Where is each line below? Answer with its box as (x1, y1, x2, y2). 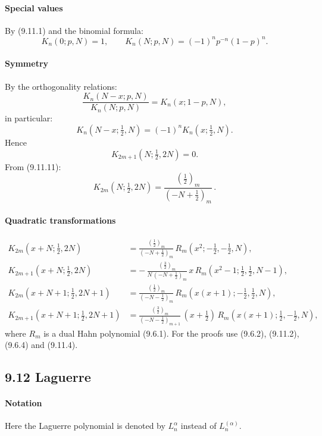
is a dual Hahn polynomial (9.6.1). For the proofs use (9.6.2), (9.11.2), (43, 327, 299, 339)
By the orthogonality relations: (5, 80, 117, 92)
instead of (180, 419, 217, 432)
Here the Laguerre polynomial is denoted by (5, 419, 165, 432)
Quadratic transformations (5, 214, 116, 227)
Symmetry (5, 57, 49, 70)
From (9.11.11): (5, 160, 61, 172)
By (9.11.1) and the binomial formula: (5, 24, 143, 36)
